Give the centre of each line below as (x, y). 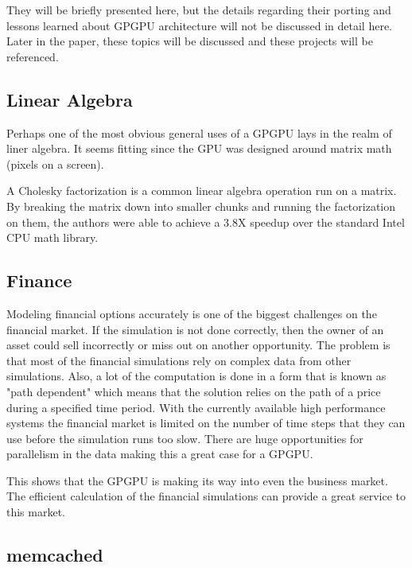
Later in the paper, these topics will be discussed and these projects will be (190, 41)
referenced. (33, 56)
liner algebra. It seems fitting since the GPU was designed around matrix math (199, 148)
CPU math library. (52, 237)
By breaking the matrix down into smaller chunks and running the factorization (201, 206)
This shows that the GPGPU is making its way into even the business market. (197, 480)
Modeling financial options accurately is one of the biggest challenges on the (192, 313)
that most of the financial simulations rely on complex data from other (179, 360)
